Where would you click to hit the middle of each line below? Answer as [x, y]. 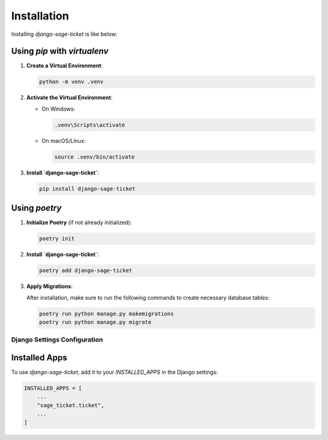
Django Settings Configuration [57, 340]
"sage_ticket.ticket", [70, 405]
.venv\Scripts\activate [90, 125]
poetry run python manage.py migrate [95, 322]
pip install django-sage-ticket [87, 189]
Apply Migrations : [50, 286]
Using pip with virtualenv [60, 51]
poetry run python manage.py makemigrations [107, 314]
